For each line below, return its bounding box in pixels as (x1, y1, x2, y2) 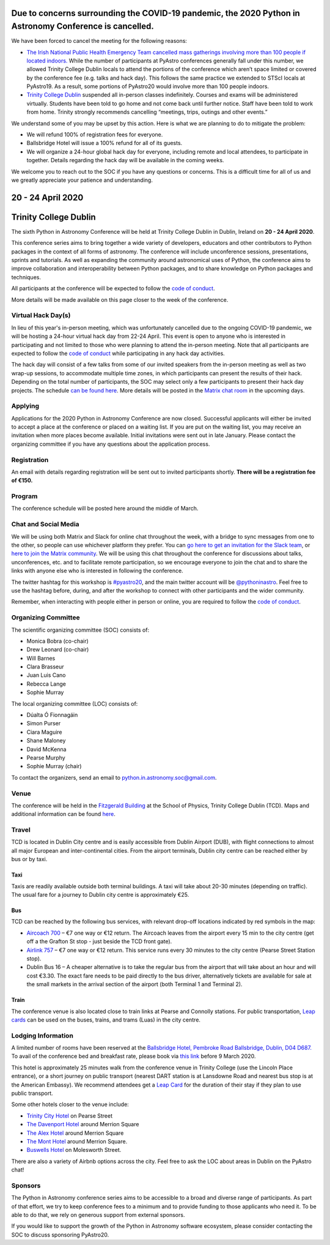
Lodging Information (11, 1031, 73, 1040)
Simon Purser (26, 720, 61, 727)
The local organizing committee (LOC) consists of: (11, 700, 138, 707)
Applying (11, 402, 40, 410)
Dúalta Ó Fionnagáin (26, 711, 78, 719)
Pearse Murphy (26, 753, 65, 761)
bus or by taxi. (11, 856, 48, 863)
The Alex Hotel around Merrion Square (26, 1129, 124, 1137)
